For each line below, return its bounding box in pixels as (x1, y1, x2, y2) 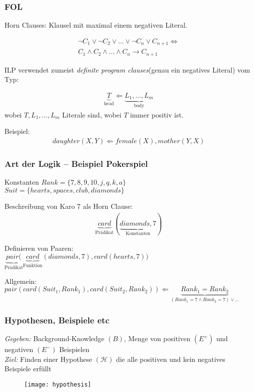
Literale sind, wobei (62, 109, 122, 119)
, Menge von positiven (124, 333, 190, 344)
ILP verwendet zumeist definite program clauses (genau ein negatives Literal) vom (4, 64, 250, 75)
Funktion (23, 263, 42, 268)
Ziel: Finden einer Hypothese (4, 353, 92, 364)
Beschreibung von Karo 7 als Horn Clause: (4, 200, 133, 211)
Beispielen (59, 344, 90, 354)
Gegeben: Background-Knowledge (4, 333, 105, 344)
